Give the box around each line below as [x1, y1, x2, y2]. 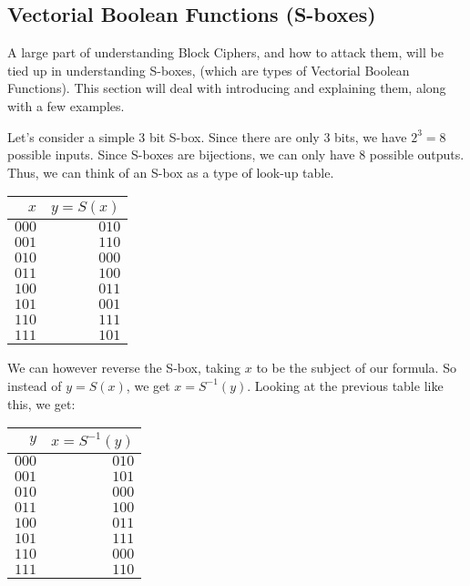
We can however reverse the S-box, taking [7, 358, 241, 377]
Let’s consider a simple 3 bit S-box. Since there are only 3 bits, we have [7, 127, 407, 146]
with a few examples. [7, 96, 125, 115]
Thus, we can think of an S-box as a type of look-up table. [7, 162, 334, 181]
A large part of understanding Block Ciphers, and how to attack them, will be [7, 43, 444, 62]
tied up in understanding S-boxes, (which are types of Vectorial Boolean [7, 60, 410, 79]
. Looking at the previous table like [247, 375, 444, 395]
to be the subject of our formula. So [256, 358, 456, 377]
